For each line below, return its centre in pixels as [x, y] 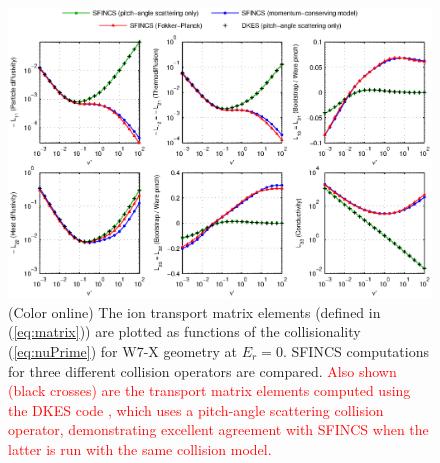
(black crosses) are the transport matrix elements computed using [209, 390]
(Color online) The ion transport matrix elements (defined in [194, 311]
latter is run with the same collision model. [140, 449]
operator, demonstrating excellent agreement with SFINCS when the [218, 429]
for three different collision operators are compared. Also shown [202, 370]
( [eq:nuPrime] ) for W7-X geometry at [123, 351]
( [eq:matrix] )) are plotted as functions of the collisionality [184, 331]
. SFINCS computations [355, 351]
